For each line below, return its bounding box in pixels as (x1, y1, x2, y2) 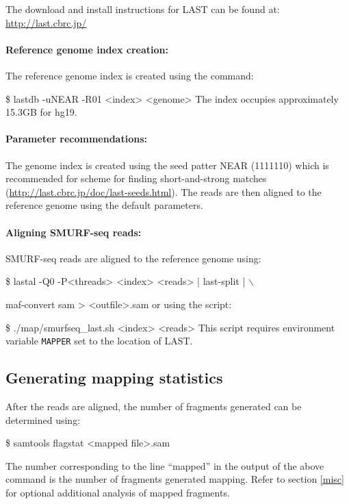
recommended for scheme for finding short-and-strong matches (5, 171, 267, 186)
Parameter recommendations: (5, 131, 147, 146)
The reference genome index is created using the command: (5, 68, 254, 82)
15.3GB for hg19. (5, 105, 77, 119)
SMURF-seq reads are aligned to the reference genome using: (5, 251, 261, 265)
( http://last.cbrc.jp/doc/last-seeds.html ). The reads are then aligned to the (5, 184, 322, 199)
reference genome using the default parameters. (5, 198, 203, 212)
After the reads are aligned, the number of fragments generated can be (5, 399, 302, 413)
